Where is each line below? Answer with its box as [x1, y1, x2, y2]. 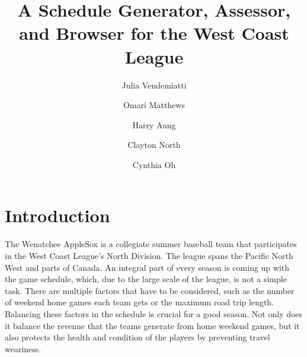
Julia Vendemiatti [121, 78, 187, 91]
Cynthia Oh [132, 158, 176, 170]
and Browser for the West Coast [19, 21, 289, 45]
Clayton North [127, 138, 181, 151]
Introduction [5, 203, 110, 228]
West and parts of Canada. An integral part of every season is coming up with [5, 261, 290, 273]
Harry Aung [132, 118, 176, 131]
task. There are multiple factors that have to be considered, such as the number [5, 284, 295, 296]
